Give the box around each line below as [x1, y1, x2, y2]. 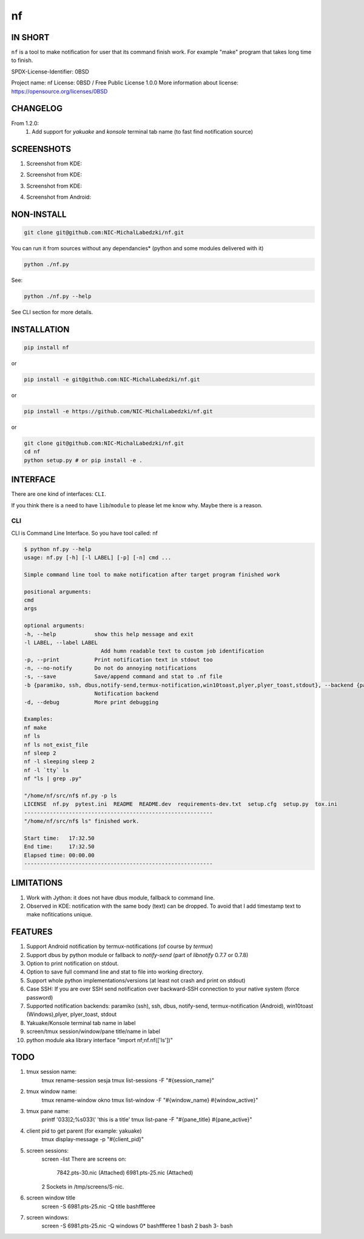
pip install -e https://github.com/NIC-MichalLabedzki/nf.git [24, 408, 213, 414]
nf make [24, 724, 47, 731]
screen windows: [26, 1213, 69, 1221]
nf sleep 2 [24, 750, 56, 757]
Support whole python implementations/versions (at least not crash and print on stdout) [26, 976, 246, 984]
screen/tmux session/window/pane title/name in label [26, 1028, 161, 1035]
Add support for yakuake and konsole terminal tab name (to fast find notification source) [32, 128, 254, 135]
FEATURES [11, 927, 53, 937]
